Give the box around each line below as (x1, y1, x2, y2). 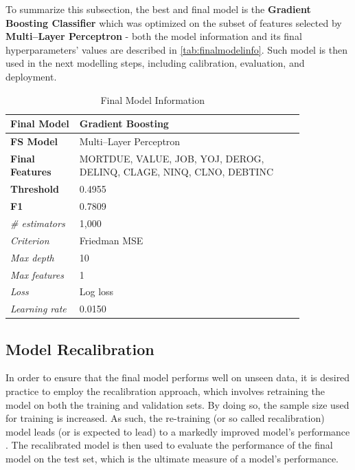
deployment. (5, 69, 57, 83)
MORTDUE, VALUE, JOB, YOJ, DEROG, (79, 151, 264, 165)
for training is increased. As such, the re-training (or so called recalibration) (5, 411, 325, 425)
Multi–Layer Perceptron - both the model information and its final (5, 29, 302, 43)
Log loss (79, 284, 114, 299)
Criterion (10, 233, 49, 247)
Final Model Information (100, 92, 205, 107)
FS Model (10, 134, 58, 148)
